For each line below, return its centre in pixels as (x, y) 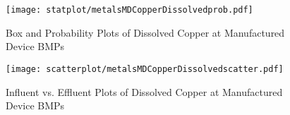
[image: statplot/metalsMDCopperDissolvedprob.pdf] (129, 10)
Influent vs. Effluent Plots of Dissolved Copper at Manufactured (144, 91)
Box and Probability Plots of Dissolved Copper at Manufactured (145, 32)
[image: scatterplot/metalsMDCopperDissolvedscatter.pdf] (145, 69)
